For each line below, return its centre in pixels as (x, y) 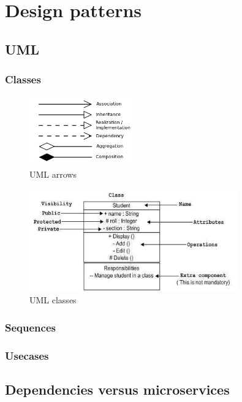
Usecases (27, 355)
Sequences (30, 327)
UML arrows (53, 174)
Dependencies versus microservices (117, 389)
